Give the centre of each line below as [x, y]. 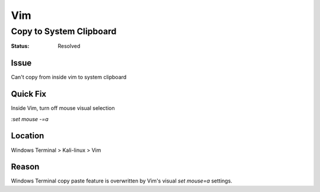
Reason [25, 167]
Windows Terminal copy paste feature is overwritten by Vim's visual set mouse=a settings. [121, 181]
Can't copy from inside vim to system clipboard [69, 77]
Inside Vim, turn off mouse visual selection [63, 108]
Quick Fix [29, 94]
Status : [20, 46]
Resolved [69, 46]
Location [28, 136]
